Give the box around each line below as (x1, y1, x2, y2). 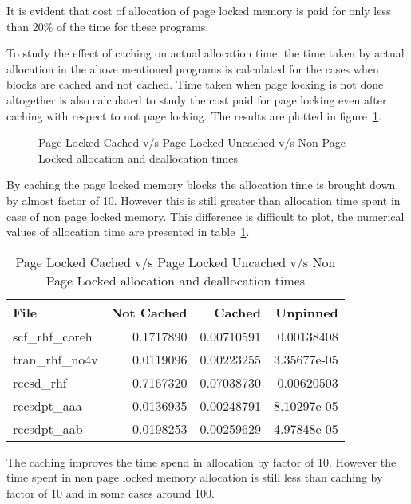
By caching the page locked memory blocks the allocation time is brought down (6, 176, 396, 193)
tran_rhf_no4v (13, 349, 98, 368)
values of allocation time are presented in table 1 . (6, 223, 250, 240)
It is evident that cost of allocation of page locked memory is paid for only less (6, 2, 391, 18)
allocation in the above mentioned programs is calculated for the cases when (6, 60, 379, 77)
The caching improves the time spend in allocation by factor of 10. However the (6, 453, 397, 470)
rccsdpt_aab (13, 419, 83, 438)
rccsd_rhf (13, 372, 67, 392)
